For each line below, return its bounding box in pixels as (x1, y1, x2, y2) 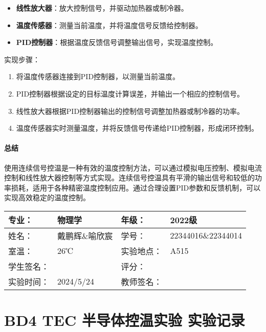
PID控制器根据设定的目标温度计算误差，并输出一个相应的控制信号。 (16, 88, 245, 99)
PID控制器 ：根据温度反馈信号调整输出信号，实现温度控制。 (16, 37, 218, 48)
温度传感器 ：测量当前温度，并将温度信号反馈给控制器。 (16, 19, 203, 30)
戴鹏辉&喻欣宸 (57, 229, 113, 242)
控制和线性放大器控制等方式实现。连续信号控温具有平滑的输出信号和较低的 (4, 172, 255, 183)
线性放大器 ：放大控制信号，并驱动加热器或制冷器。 (16, 3, 188, 13)
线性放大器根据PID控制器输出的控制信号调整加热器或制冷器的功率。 (16, 105, 245, 116)
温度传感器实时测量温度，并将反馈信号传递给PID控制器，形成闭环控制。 (16, 123, 259, 133)
